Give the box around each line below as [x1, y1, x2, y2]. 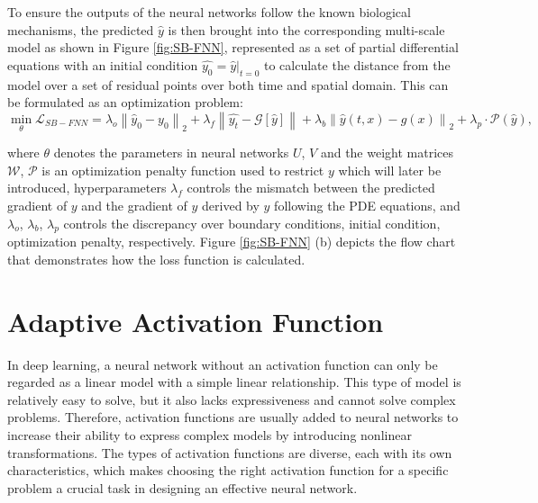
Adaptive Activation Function [7, 302, 384, 339]
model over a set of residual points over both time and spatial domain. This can [7, 75, 449, 94]
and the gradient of [81, 195, 187, 214]
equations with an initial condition [7, 55, 198, 74]
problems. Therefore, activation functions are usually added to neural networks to [7, 408, 459, 427]
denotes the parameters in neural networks [53, 143, 289, 162]
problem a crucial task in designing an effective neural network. [7, 478, 358, 497]
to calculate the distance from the [264, 55, 451, 74]
